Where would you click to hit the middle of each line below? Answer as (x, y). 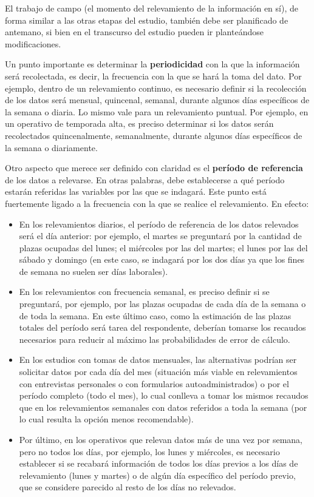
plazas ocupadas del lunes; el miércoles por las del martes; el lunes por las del (163, 247)
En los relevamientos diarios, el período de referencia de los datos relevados (159, 224)
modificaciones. (33, 43)
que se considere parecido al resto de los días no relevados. (128, 487)
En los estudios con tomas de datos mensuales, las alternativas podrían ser (158, 360)
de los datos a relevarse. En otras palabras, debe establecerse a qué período (145, 179)
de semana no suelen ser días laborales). (94, 271)
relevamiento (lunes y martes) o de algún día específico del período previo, (157, 475)
